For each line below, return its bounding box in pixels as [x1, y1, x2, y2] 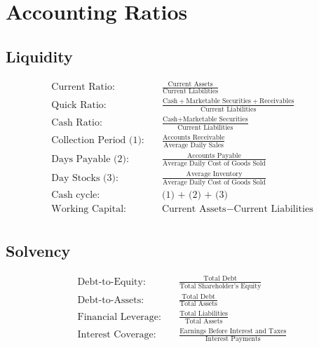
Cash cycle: [51, 189, 100, 200]
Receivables [259, 98, 294, 105]
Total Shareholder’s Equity [179, 283, 262, 290]
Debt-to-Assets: [77, 295, 144, 305]
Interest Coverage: [77, 330, 156, 340]
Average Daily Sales [163, 141, 224, 149]
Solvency [6, 240, 71, 262]
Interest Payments [205, 335, 261, 342]
